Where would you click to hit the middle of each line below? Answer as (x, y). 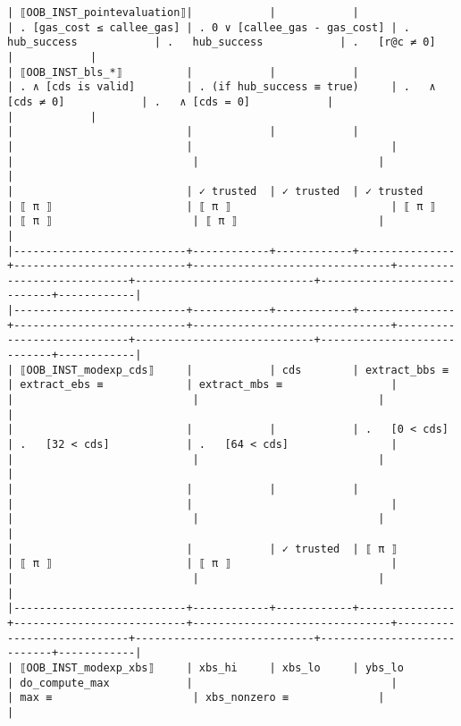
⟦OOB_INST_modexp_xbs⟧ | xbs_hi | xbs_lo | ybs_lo (212, 667)
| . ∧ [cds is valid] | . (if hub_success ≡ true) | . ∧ (222, 87)
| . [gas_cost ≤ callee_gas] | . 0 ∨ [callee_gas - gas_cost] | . (209, 27)
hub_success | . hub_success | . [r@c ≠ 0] (222, 42)
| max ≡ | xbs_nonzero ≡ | (196, 698)
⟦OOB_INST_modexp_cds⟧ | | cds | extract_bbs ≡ (234, 370)
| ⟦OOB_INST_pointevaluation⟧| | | (183, 13)
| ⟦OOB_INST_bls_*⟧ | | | (183, 72)
